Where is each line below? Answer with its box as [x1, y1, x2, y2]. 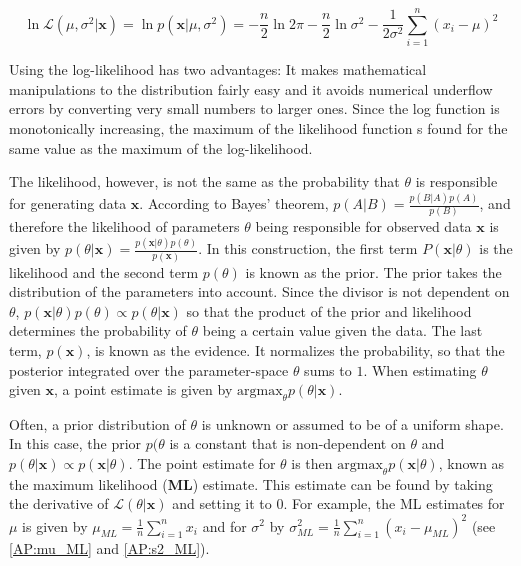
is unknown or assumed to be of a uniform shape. [201, 413, 504, 434]
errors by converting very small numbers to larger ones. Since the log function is [9, 98, 500, 119]
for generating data [9, 193, 127, 213]
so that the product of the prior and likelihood [186, 300, 472, 321]
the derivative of [9, 493, 109, 514]
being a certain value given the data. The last [202, 320, 483, 341]
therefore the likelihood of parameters [9, 216, 240, 237]
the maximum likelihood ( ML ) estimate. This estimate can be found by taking [9, 473, 493, 494]
